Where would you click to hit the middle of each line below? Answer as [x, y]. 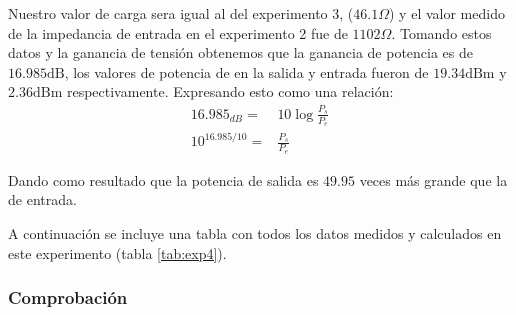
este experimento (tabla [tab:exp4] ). [117, 252]
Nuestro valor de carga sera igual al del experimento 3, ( [181, 13]
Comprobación [68, 297]
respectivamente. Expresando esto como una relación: [230, 91]
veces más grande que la [433, 179]
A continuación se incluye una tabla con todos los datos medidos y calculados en [255, 232]
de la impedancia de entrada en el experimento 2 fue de [178, 32]
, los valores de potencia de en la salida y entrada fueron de [246, 71]
